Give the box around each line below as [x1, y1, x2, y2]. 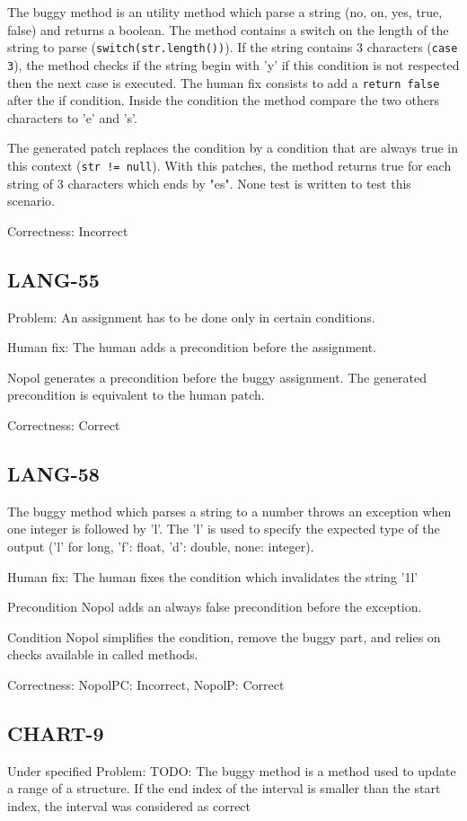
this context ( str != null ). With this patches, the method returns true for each [7, 155, 452, 174]
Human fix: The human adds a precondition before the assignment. [7, 338, 376, 357]
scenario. [7, 191, 56, 210]
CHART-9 [7, 719, 104, 746]
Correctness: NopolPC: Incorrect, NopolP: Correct [7, 675, 285, 693]
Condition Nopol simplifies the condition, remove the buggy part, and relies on [7, 627, 441, 646]
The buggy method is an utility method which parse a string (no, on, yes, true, [7, 3, 443, 21]
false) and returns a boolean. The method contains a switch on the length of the [7, 20, 449, 39]
